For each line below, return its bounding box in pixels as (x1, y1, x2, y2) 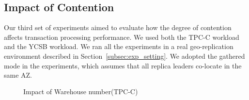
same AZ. (4, 70, 32, 80)
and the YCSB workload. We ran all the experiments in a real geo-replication (4, 41, 233, 51)
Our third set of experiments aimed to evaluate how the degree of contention (4, 22, 232, 33)
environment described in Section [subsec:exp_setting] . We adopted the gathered (4, 50, 245, 61)
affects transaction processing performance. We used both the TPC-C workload (4, 32, 239, 42)
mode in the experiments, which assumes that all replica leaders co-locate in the (4, 60, 242, 70)
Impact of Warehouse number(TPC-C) (23, 86, 138, 96)
